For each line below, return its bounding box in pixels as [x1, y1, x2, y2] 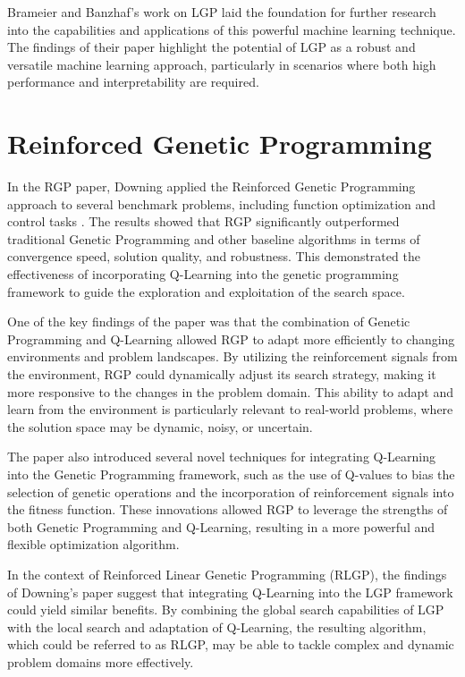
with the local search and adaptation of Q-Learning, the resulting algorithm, [7, 617, 427, 636]
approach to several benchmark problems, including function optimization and [7, 194, 436, 213]
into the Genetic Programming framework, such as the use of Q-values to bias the [7, 465, 455, 483]
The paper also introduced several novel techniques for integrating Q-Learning [7, 447, 436, 466]
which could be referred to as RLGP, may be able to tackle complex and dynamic [7, 635, 454, 654]
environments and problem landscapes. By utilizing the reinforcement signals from [7, 347, 458, 366]
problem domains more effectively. [7, 652, 194, 671]
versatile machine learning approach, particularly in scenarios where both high [7, 55, 436, 73]
